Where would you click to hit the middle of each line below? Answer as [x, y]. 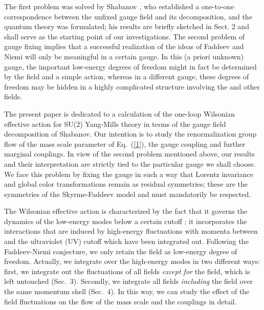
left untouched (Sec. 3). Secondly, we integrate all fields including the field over [128, 281]
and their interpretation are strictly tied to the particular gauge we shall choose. [130, 163]
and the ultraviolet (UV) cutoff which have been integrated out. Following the [126, 241]
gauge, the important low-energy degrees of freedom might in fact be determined [130, 66]
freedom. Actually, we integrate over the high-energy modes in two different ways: [132, 261]
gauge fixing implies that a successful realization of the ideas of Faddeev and [124, 46]
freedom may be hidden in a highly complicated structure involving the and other [132, 86]
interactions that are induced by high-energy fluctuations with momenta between [131, 231]
